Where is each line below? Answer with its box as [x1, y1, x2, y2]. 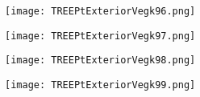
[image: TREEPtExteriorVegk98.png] [5, 55, 196, 67]
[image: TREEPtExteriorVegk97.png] [5, 30, 196, 42]
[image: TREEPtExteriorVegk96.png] [5, 6, 196, 17]
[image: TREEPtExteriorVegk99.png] [5, 79, 196, 91]
